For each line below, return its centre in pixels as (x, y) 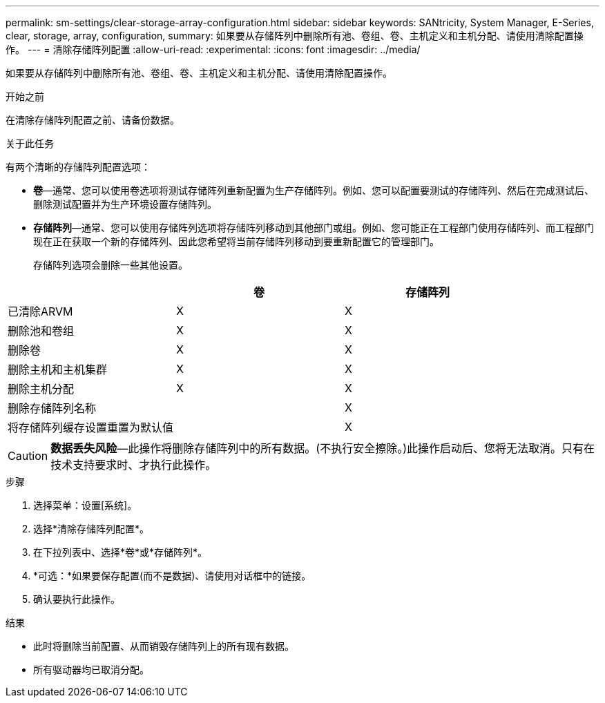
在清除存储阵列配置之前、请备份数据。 (93, 120)
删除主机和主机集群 (58, 369)
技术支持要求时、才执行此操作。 (134, 465)
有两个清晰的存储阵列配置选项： (78, 167)
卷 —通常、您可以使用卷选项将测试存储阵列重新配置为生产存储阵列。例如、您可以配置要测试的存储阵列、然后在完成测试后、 (314, 190)
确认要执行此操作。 (77, 599)
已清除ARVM (40, 311)
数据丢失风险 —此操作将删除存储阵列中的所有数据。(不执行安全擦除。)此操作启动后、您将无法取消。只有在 (323, 448)
